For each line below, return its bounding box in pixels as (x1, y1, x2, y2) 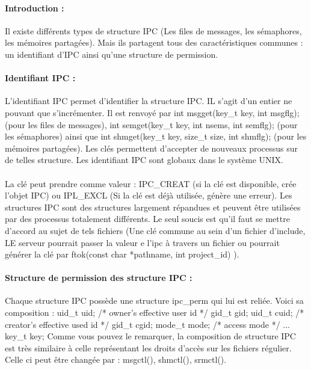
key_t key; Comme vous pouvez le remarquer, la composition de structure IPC (5, 330, 296, 342)
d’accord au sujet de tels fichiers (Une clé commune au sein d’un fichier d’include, (5, 224, 306, 236)
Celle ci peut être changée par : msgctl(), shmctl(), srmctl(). (5, 353, 227, 366)
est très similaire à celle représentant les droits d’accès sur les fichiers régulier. (5, 341, 292, 354)
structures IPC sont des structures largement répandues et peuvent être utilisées (5, 200, 301, 213)
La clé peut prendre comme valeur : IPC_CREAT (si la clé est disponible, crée (5, 177, 297, 190)
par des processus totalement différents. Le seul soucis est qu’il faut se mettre (5, 212, 290, 225)
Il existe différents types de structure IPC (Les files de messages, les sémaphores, (5, 24, 302, 37)
